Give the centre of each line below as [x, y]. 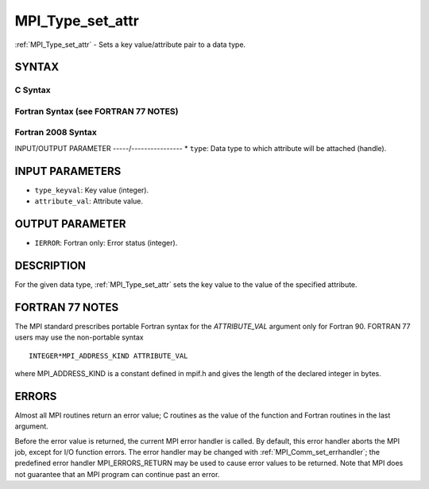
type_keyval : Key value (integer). [92, 190]
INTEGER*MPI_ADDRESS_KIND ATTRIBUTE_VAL [108, 355]
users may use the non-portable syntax [79, 337]
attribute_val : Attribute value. [89, 201]
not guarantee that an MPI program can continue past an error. [117, 474]
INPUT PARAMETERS [68, 171]
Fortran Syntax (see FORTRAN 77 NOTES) [97, 111]
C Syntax [33, 90]
